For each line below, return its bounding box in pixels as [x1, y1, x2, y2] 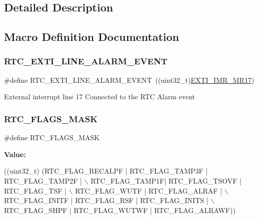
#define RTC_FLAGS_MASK [4, 132, 100, 143]
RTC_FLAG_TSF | [4, 185, 66, 196]
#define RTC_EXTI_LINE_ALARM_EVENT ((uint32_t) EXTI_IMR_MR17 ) [4, 74, 254, 85]
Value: [4, 149, 26, 159]
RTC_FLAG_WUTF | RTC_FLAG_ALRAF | [75, 185, 222, 196]
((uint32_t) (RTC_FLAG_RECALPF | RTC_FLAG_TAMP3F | [4, 166, 208, 176]
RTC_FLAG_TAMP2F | [4, 175, 82, 186]
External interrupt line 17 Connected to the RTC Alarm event [4, 91, 195, 102]
